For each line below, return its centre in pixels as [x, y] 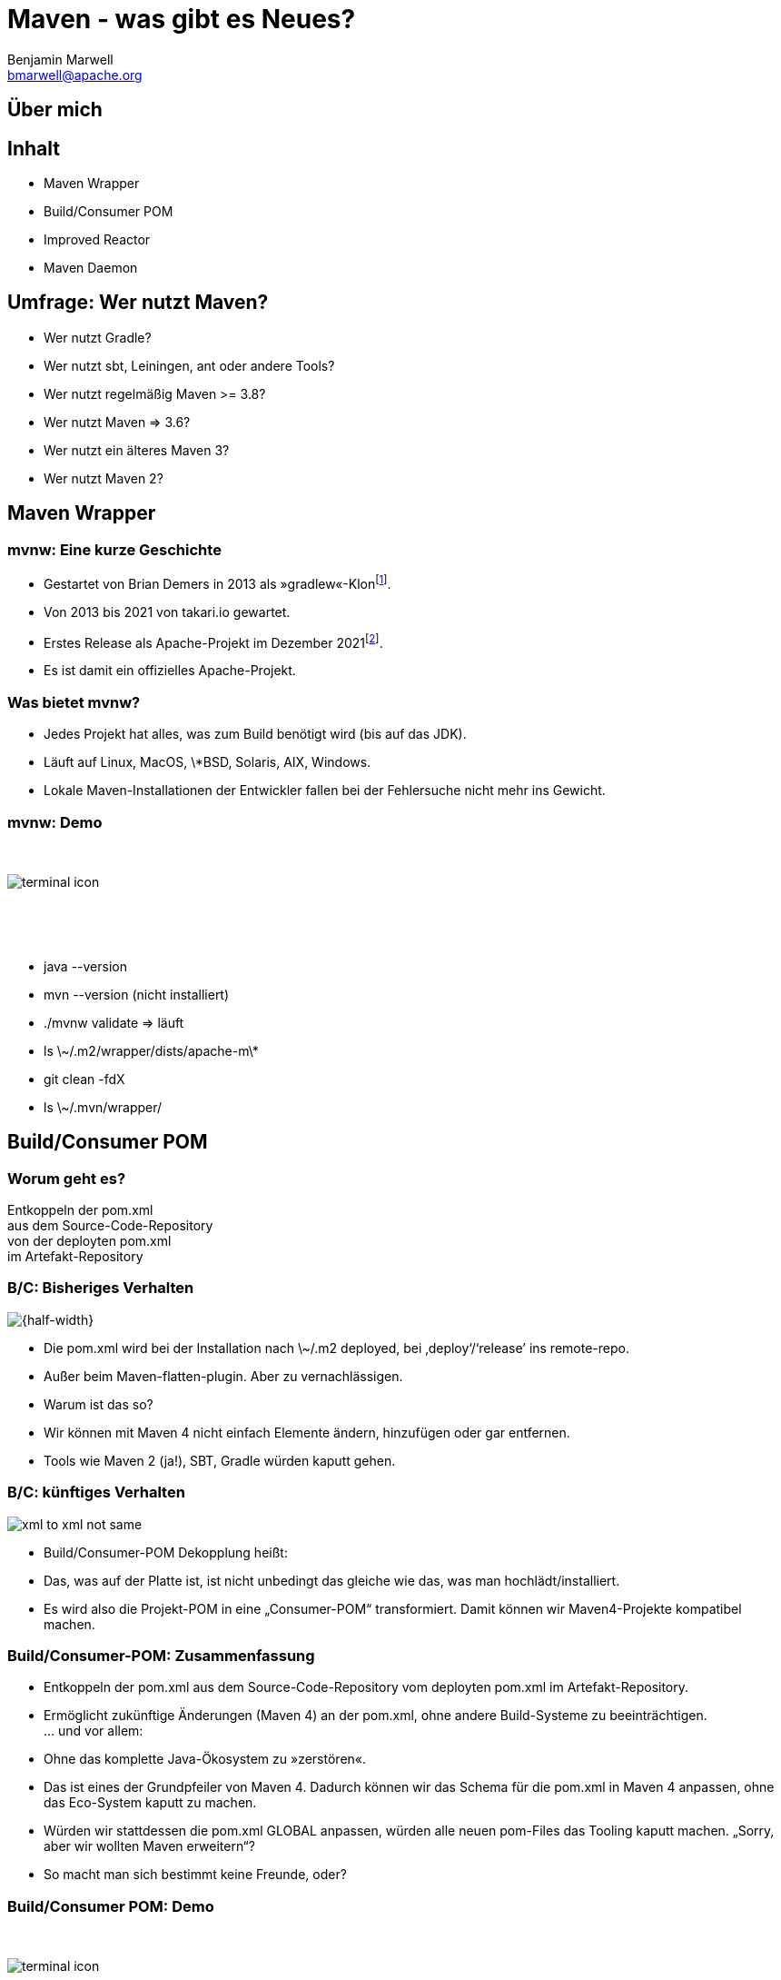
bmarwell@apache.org [75, 75]
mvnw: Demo [55, 822]
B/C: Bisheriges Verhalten [101, 1288]
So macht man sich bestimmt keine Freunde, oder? [195, 1875]
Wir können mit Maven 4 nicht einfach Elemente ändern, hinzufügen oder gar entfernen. [307, 1432]
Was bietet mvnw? [74, 702]
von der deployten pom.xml [89, 1241]
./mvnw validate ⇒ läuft [114, 1022]
